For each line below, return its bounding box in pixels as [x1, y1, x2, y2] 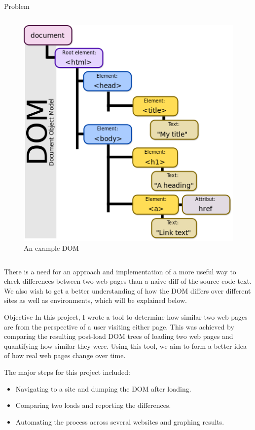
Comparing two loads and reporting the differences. [15, 400, 171, 410]
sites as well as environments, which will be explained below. [4, 295, 187, 305]
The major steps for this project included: [4, 366, 130, 377]
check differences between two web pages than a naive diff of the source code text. [4, 276, 252, 286]
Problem [4, 1, 30, 11]
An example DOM [24, 243, 79, 253]
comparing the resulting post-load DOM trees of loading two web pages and [4, 331, 233, 341]
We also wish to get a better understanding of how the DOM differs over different [4, 285, 251, 296]
